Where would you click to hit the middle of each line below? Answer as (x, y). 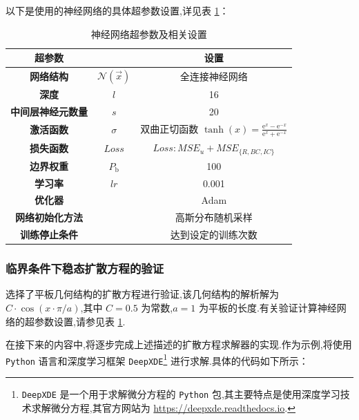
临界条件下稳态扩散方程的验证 (85, 268)
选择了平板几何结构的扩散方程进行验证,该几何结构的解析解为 (142, 294)
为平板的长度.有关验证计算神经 (268, 308)
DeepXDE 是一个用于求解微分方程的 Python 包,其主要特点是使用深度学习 (181, 394)
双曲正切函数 (169, 128)
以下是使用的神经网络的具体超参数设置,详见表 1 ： (117, 10)
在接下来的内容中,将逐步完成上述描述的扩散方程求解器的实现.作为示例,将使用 (179, 344)
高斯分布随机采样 (214, 217)
